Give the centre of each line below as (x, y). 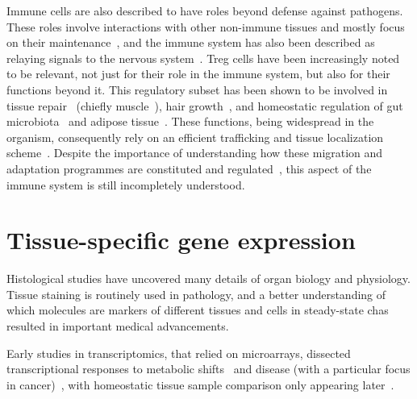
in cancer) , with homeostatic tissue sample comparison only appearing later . (200, 384)
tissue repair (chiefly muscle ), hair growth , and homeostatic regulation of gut (205, 105)
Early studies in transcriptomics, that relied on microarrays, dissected (179, 353)
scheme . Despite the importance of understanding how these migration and (195, 153)
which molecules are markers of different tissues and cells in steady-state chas (198, 310)
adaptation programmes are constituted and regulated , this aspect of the (189, 168)
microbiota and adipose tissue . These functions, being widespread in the (190, 121)
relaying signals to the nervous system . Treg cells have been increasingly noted (203, 58)
